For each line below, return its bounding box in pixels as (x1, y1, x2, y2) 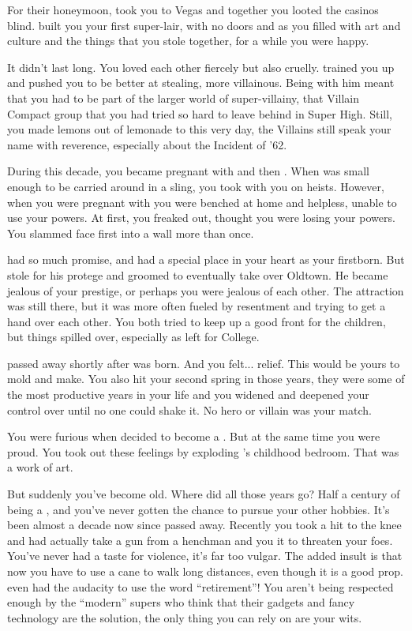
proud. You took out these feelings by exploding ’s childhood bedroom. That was (7, 443, 399, 460)
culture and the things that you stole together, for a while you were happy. (7, 32, 369, 49)
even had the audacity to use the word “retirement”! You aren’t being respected (7, 578, 394, 595)
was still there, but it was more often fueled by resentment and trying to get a (7, 298, 386, 314)
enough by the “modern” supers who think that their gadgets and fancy (7, 594, 355, 610)
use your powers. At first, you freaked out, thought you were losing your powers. (7, 209, 395, 226)
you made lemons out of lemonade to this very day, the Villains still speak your (7, 121, 391, 137)
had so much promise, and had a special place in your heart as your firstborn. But (7, 251, 405, 268)
